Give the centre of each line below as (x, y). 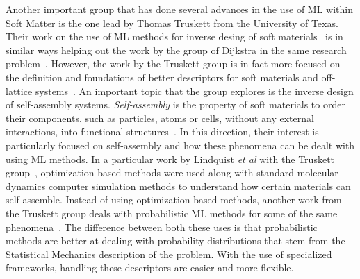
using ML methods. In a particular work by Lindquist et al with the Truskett (170, 159)
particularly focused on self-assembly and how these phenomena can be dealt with (180, 145)
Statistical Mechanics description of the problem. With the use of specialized (169, 254)
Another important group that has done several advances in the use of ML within (180, 9)
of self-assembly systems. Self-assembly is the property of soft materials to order (175, 104)
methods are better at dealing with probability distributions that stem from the (175, 240)
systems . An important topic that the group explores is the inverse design (194, 91)
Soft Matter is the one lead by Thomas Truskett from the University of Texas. (172, 23)
